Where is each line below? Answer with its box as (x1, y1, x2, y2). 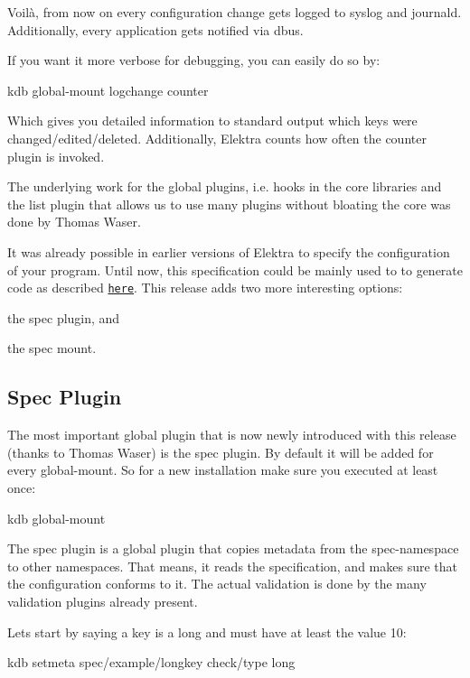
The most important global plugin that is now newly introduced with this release (7, 425, 456, 444)
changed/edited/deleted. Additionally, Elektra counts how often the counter (7, 128, 427, 147)
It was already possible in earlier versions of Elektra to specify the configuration (7, 242, 450, 261)
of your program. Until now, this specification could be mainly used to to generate (7, 260, 464, 279)
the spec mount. (7, 339, 97, 358)
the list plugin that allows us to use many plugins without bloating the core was (7, 194, 451, 213)
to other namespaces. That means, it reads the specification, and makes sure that (7, 556, 457, 575)
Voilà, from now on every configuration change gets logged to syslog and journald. (7, 3, 462, 21)
